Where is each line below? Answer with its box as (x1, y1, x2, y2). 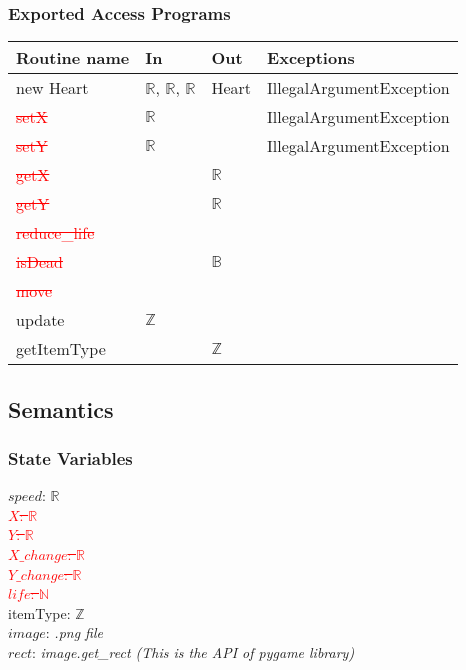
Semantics (8, 393, 114, 424)
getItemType (16, 337, 106, 361)
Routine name (16, 46, 130, 70)
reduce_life (16, 221, 95, 245)
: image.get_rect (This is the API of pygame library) (31, 641, 355, 662)
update (16, 308, 65, 332)
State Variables (8, 445, 133, 470)
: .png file (45, 622, 103, 643)
